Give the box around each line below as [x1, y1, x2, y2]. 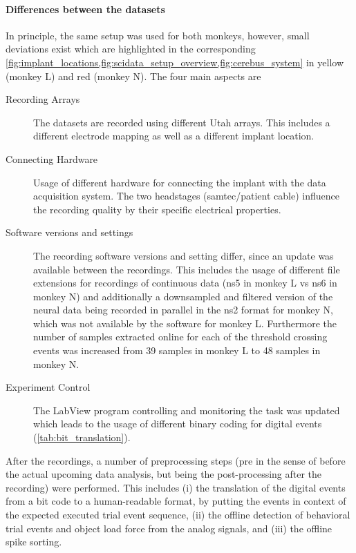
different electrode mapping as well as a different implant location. [33, 128, 315, 143]
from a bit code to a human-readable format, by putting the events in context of [6, 494, 346, 508]
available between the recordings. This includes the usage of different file [33, 262, 340, 276]
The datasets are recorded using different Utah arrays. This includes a [33, 115, 330, 129]
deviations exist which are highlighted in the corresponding [6, 41, 256, 56]
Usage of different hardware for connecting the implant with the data [33, 175, 326, 189]
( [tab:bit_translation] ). [33, 430, 131, 445]
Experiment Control [6, 380, 91, 394]
